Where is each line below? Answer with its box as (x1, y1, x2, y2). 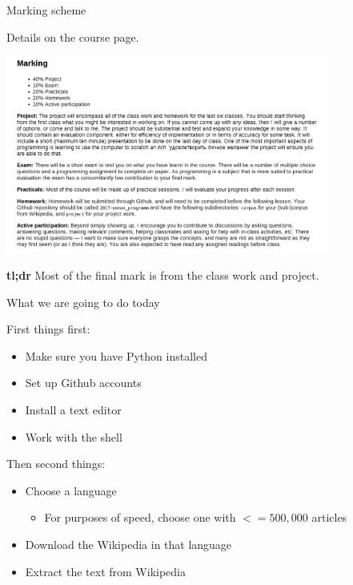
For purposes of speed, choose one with (44, 509, 236, 526)
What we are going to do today (6, 293, 160, 310)
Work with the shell (25, 428, 122, 445)
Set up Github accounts (25, 374, 142, 391)
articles (311, 509, 347, 526)
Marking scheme (6, 2, 86, 18)
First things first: (6, 321, 90, 337)
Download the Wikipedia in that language (25, 536, 232, 553)
